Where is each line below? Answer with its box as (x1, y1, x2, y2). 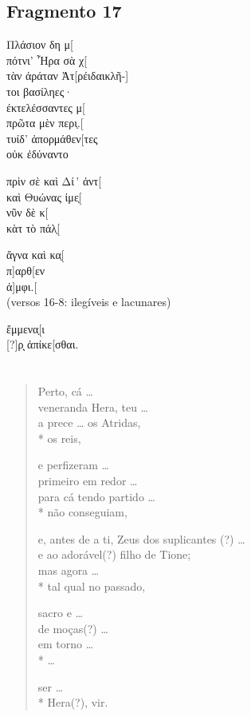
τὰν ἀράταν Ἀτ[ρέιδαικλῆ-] (6, 67, 129, 84)
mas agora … (37, 562, 100, 579)
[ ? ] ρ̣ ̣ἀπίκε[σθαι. (6, 336, 79, 353)
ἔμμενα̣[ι (6, 320, 45, 337)
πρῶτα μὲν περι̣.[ (6, 114, 84, 131)
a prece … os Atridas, (37, 414, 141, 431)
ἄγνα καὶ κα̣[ (6, 246, 65, 263)
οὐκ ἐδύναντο (6, 145, 69, 162)
